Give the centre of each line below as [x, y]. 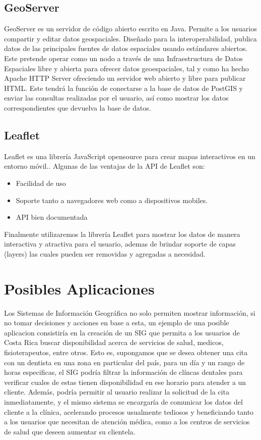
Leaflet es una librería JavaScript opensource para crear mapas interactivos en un [130, 156]
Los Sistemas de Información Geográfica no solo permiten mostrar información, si [130, 312]
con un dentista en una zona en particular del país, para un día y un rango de [124, 362]
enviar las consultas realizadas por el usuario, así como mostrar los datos [116, 98]
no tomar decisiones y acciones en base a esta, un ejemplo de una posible [117, 323]
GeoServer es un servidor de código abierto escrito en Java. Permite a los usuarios [130, 29]
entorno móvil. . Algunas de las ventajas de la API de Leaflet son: [105, 166]
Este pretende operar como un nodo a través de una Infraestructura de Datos [123, 58]
